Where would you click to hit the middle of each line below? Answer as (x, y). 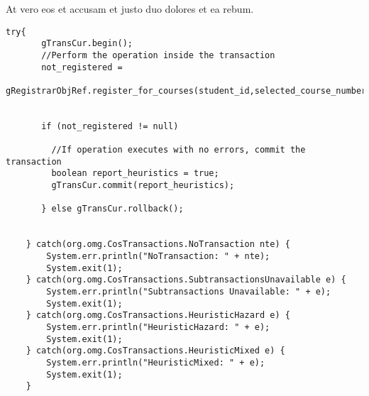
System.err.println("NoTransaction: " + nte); (158, 257)
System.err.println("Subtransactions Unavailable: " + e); (189, 292)
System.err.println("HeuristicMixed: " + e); (156, 362)
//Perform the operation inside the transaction (158, 55)
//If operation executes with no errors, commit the (178, 150)
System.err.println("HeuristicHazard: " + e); (158, 327)
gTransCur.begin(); (87, 44)
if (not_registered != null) (110, 126)
